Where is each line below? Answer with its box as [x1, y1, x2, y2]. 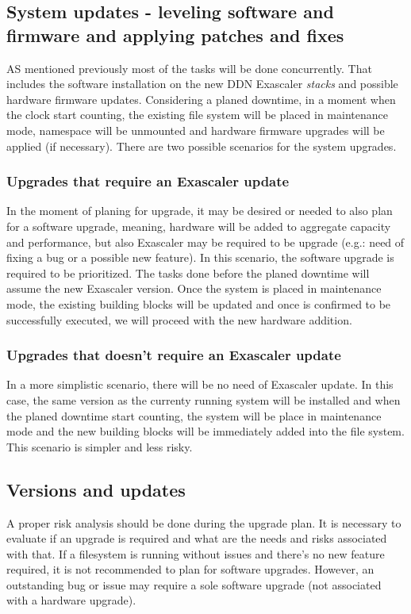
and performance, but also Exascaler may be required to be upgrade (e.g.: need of [6, 233, 405, 250]
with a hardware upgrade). [6, 592, 136, 608]
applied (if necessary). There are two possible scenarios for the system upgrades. [6, 137, 397, 154]
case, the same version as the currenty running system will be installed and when [6, 391, 401, 408]
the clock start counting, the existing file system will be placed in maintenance [6, 106, 388, 123]
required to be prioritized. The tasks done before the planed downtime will [6, 264, 370, 281]
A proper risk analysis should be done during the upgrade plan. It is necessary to [6, 514, 401, 531]
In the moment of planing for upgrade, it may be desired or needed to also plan [6, 202, 393, 219]
